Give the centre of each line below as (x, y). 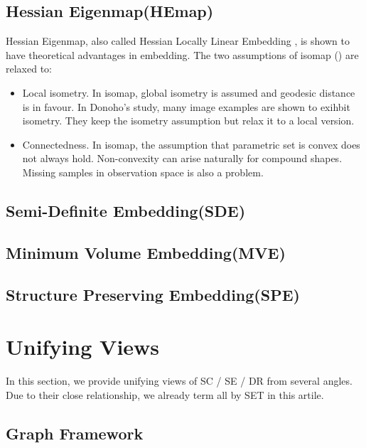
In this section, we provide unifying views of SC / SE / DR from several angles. (179, 381)
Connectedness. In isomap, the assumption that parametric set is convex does (191, 144)
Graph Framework (75, 433)
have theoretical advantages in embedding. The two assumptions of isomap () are (182, 54)
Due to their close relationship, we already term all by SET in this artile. (165, 394)
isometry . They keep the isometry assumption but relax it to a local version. (188, 121)
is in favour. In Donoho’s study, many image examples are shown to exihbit (186, 106)
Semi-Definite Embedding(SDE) (126, 210)
